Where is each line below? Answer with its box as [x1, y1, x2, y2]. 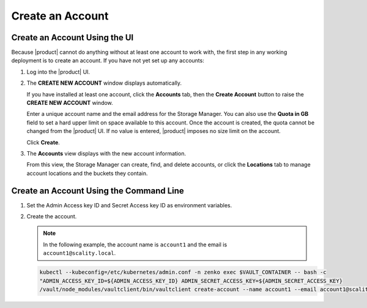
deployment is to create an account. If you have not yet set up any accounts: [11, 57, 204, 64]
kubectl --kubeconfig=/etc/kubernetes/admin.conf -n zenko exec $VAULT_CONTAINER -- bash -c [39, 269, 327, 276]
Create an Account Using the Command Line [11, 185, 185, 196]
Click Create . [26, 138, 61, 146]
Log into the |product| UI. [26, 68, 91, 76]
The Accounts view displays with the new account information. [26, 149, 187, 157]
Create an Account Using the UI [11, 32, 134, 43]
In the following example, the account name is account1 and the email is [43, 241, 228, 248]
